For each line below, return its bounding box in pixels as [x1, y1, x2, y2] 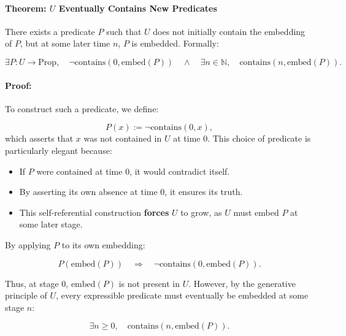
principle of [5, 289, 47, 302]
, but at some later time [20, 37, 110, 50]
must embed [233, 205, 279, 218]
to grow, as [180, 205, 222, 218]
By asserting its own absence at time [19, 185, 158, 198]
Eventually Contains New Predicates [58, 1, 217, 14]
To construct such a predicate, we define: [5, 102, 159, 115]
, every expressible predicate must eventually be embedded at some [56, 289, 309, 302]
